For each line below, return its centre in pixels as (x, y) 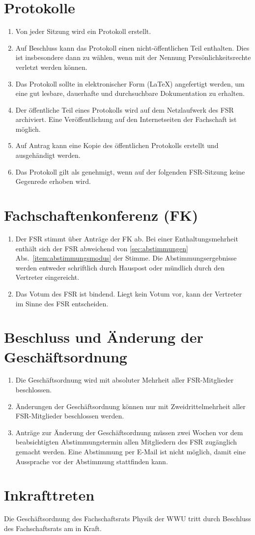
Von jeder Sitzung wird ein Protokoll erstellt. (83, 31)
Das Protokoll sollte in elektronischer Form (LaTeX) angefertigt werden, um (130, 83)
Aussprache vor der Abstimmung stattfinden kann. (92, 461)
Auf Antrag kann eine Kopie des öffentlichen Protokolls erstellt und (117, 145)
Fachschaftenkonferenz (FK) (101, 215)
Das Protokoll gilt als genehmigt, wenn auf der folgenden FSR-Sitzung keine (130, 171)
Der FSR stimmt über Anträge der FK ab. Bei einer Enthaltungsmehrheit (127, 238)
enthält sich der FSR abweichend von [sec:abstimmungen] (102, 248)
